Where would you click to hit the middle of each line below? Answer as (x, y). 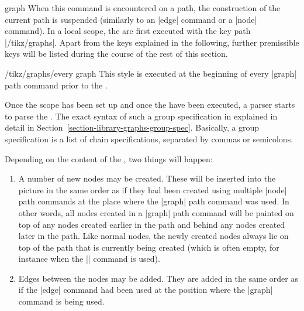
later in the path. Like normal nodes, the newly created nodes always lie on (153, 236)
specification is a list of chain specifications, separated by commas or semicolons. (149, 139)
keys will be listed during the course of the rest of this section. (116, 54)
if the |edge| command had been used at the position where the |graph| (146, 290)
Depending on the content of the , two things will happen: (109, 158)
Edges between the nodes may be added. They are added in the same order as (158, 278)
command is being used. (61, 301)
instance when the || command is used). (89, 259)
